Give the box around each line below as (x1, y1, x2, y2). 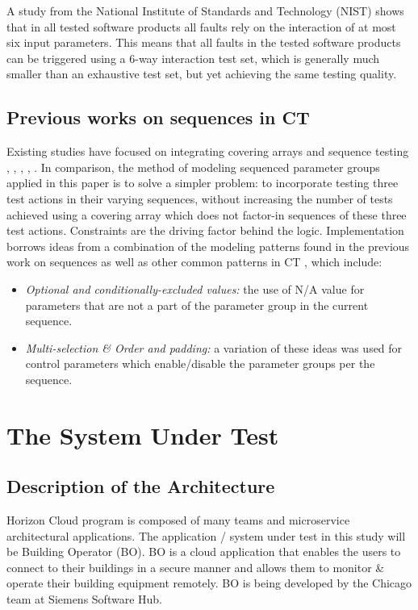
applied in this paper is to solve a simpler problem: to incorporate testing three (6, 174, 399, 191)
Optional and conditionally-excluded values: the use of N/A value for (25, 280, 365, 297)
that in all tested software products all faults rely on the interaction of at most (6, 18, 396, 35)
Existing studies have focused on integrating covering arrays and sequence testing (6, 143, 409, 160)
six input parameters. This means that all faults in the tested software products (6, 34, 401, 51)
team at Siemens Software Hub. (6, 591, 162, 608)
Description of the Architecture (6, 474, 275, 499)
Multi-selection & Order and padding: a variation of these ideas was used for (25, 339, 403, 356)
